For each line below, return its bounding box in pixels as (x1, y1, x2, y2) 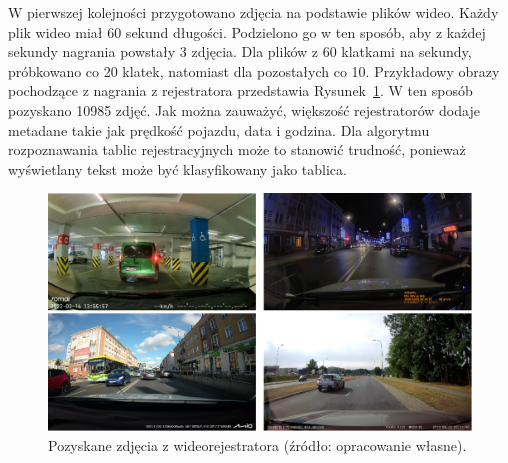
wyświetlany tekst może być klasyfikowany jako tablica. (8, 158, 347, 179)
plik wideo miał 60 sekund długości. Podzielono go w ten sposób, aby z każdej (8, 21, 486, 42)
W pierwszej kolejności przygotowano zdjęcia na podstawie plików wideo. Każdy (8, 2, 499, 22)
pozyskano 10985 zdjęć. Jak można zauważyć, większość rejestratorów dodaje (8, 99, 480, 120)
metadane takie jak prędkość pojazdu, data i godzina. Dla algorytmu (8, 119, 430, 140)
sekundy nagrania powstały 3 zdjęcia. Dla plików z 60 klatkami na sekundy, (8, 41, 472, 62)
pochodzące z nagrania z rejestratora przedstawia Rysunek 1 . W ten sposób (8, 80, 473, 101)
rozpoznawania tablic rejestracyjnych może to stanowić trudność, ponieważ (8, 139, 466, 160)
